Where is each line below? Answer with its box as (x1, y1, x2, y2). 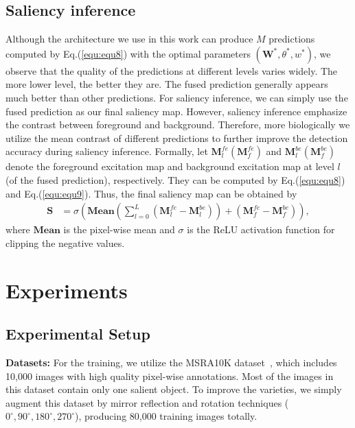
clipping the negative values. (5, 235, 125, 250)
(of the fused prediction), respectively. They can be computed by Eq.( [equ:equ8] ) (5, 172, 345, 187)
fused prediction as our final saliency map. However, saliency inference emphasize (5, 104, 347, 118)
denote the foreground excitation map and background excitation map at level (5, 159, 334, 174)
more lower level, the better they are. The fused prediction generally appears (5, 77, 328, 91)
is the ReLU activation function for (187, 222, 335, 237)
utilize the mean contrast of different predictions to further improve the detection (5, 130, 348, 145)
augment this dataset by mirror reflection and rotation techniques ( (5, 395, 289, 409)
